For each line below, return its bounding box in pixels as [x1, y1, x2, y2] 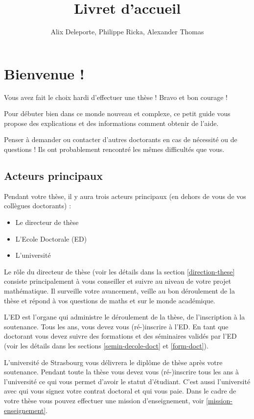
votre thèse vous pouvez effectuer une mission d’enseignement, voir [4, 395, 204, 405]
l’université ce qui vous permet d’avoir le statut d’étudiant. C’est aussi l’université [4, 376, 251, 386]
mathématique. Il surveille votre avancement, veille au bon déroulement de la [4, 285, 235, 296]
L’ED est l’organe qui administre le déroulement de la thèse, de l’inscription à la [4, 312, 245, 322]
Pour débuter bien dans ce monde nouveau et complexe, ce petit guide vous [4, 108, 231, 119]
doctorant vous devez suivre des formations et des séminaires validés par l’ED [4, 331, 237, 341]
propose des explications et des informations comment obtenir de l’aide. [4, 118, 219, 128]
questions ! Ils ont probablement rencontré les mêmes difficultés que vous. [4, 144, 225, 154]
